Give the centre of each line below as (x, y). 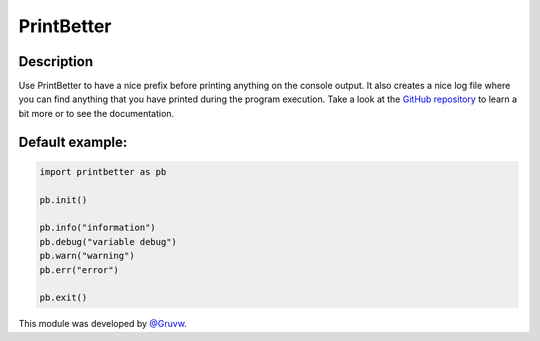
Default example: (73, 141)
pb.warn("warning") (87, 256)
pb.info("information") (98, 228)
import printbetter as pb (103, 171)
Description (56, 61)
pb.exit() (63, 298)
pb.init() (63, 199)
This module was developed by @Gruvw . (102, 324)
